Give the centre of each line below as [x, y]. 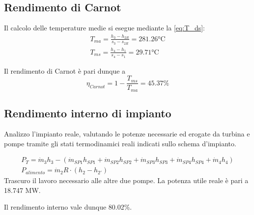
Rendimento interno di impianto [88, 113]
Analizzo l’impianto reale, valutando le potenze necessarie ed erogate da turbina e [127, 134]
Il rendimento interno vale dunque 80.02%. [68, 206]
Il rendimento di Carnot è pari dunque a [65, 70]
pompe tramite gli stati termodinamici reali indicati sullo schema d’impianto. [120, 143]
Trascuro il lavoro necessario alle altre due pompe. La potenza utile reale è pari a [126, 180]
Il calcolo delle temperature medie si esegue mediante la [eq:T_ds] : [104, 28]
